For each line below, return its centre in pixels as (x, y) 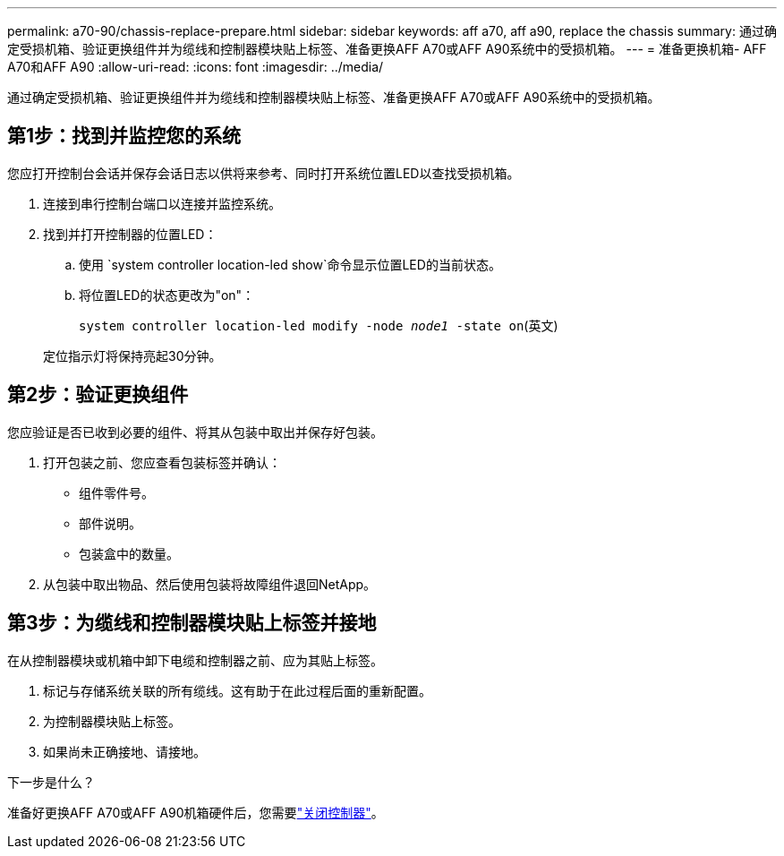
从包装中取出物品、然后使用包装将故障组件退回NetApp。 (210, 584)
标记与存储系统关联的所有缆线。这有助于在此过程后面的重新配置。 (237, 690)
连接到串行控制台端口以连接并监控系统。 (162, 203)
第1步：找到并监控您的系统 (124, 136)
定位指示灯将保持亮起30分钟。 (132, 355)
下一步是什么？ (51, 782)
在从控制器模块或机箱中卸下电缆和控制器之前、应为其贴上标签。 (195, 660)
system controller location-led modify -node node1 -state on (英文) (319, 325)
